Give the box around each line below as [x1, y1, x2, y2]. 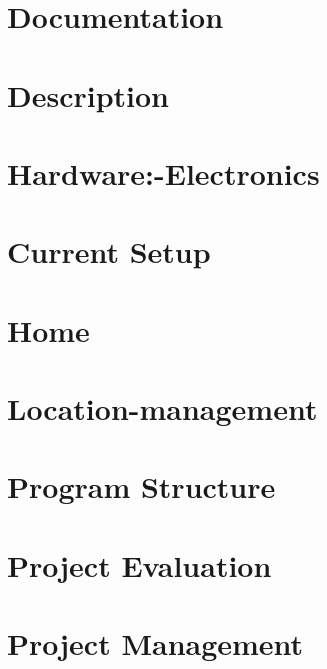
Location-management [7, 388, 318, 429]
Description [7, 74, 170, 115]
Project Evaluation [7, 544, 272, 585]
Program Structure [7, 466, 276, 507]
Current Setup [7, 231, 211, 272]
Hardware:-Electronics [7, 152, 320, 193]
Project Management [7, 623, 304, 664]
